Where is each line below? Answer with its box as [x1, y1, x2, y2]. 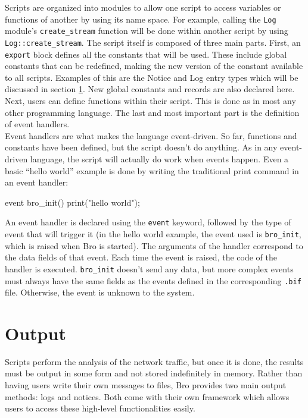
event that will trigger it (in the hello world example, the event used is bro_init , [5, 228, 301, 240]
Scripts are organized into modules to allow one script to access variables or [5, 1, 281, 13]
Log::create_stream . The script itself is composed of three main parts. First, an [5, 36, 301, 48]
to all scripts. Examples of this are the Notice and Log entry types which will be [5, 71, 298, 83]
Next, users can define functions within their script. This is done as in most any [5, 95, 296, 106]
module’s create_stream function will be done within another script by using [5, 24, 288, 37]
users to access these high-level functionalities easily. [5, 402, 195, 414]
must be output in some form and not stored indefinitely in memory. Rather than [5, 367, 303, 379]
